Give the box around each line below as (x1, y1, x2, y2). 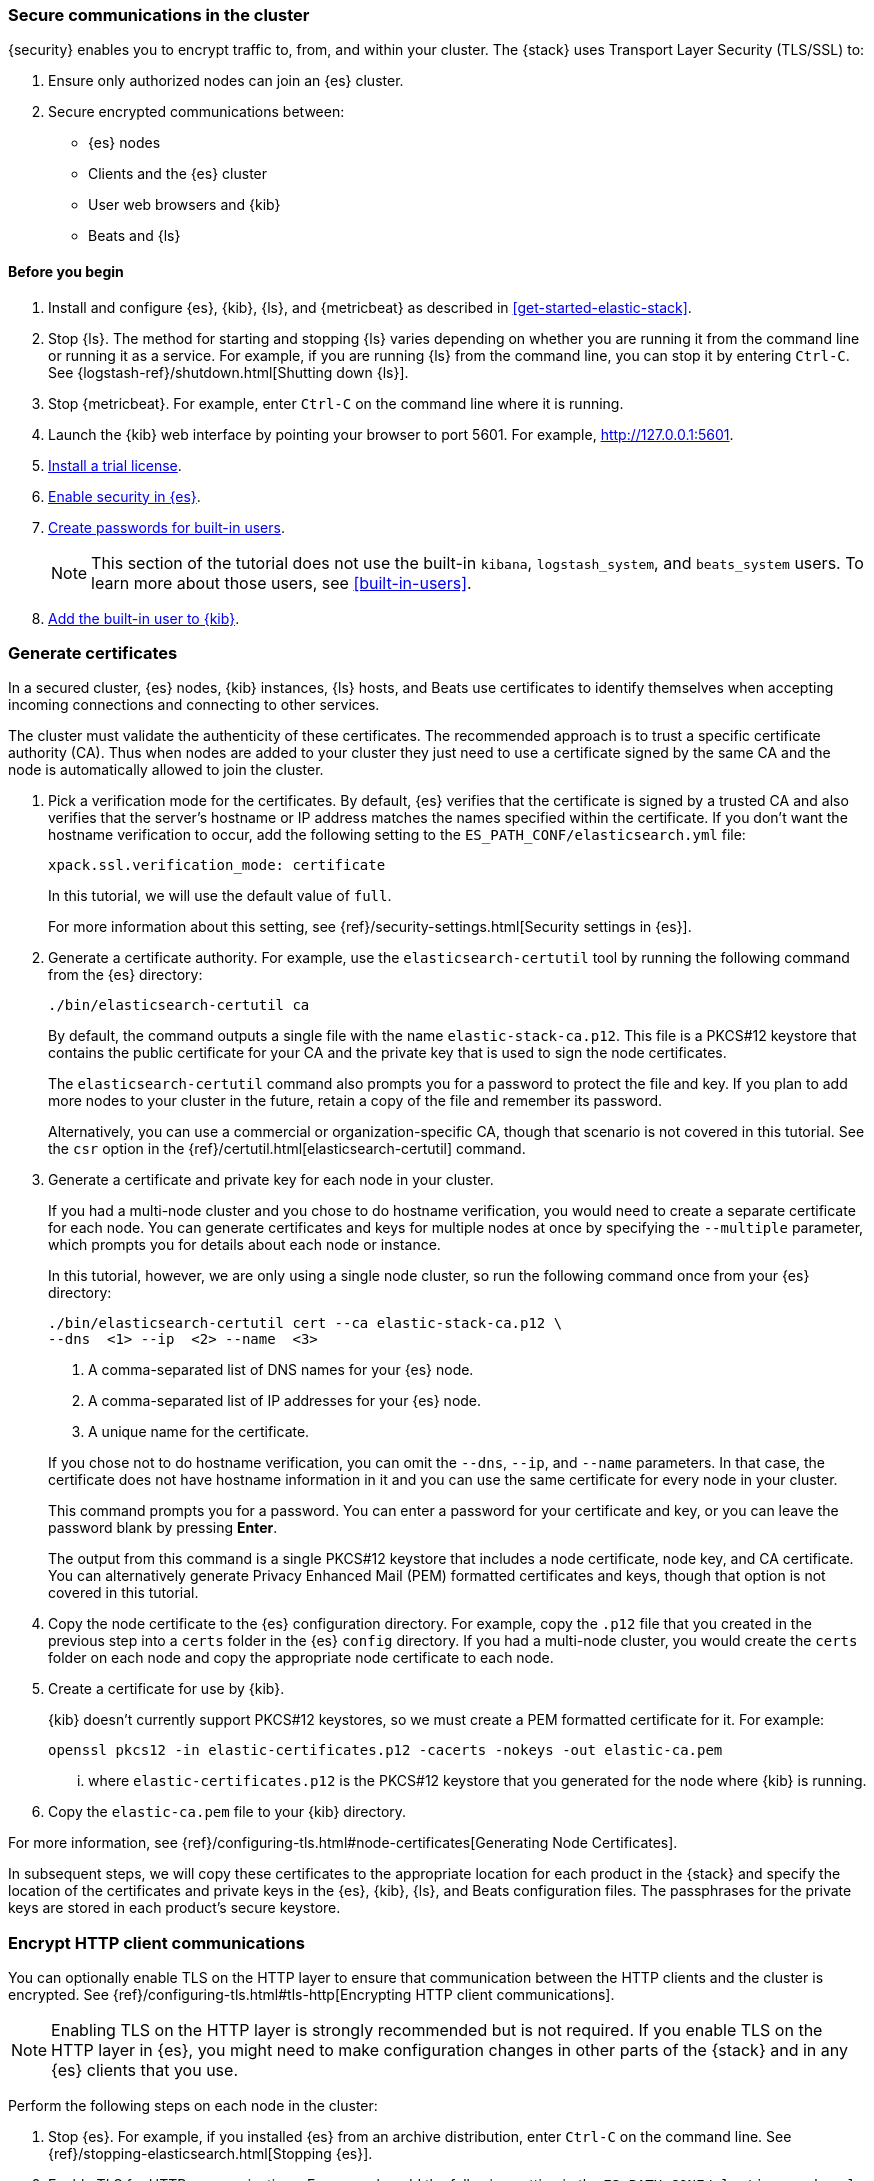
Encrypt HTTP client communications (8, 1932, 305, 1953)
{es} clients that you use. (51, 2060, 238, 2081)
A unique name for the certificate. (88, 1423, 310, 1441)
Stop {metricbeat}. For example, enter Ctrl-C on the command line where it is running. (48, 394, 624, 412)
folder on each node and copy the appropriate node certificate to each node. (48, 1649, 554, 1667)
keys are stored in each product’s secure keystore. (8, 1899, 341, 1917)
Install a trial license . (48, 456, 182, 474)
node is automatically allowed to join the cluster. (8, 761, 324, 779)
